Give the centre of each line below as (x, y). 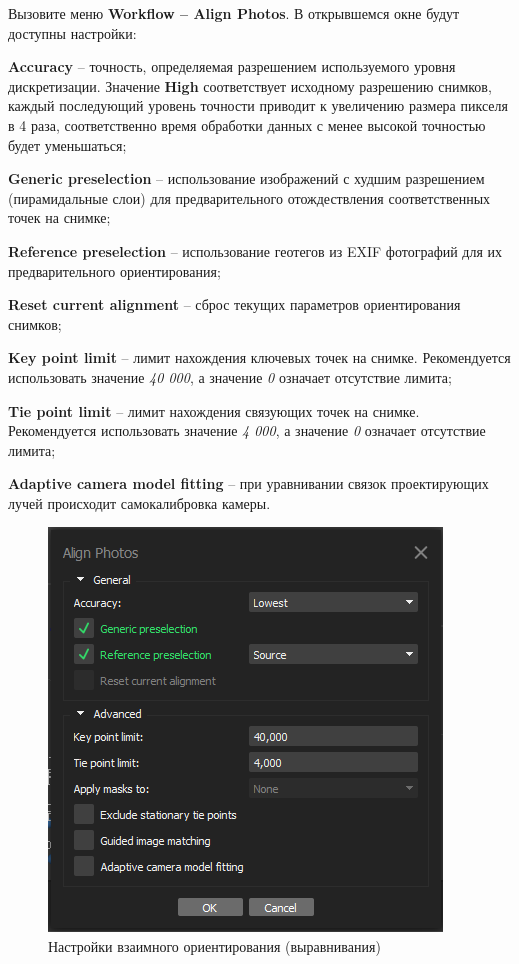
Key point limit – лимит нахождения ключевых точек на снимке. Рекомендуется (259, 357)
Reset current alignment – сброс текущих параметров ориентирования (234, 304)
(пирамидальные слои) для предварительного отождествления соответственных (249, 197)
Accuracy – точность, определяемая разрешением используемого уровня (232, 66)
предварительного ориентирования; (114, 270)
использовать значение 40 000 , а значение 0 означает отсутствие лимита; (230, 376)
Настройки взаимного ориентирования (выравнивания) (214, 946)
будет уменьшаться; (67, 144)
